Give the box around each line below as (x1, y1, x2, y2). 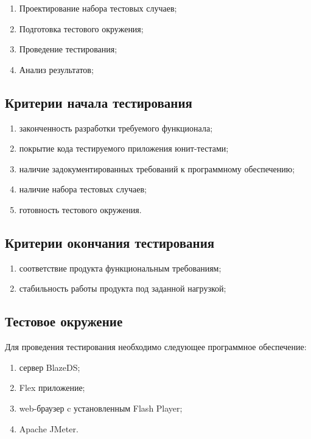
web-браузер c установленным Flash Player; (19, 401, 183, 414)
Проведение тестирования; (19, 43, 117, 55)
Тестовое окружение (5, 312, 123, 331)
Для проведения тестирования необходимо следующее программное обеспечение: (5, 340, 307, 353)
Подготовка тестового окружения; (19, 22, 144, 35)
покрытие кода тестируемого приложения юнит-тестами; (19, 142, 229, 155)
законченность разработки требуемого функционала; (19, 121, 213, 134)
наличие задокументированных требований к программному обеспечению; (19, 162, 295, 175)
